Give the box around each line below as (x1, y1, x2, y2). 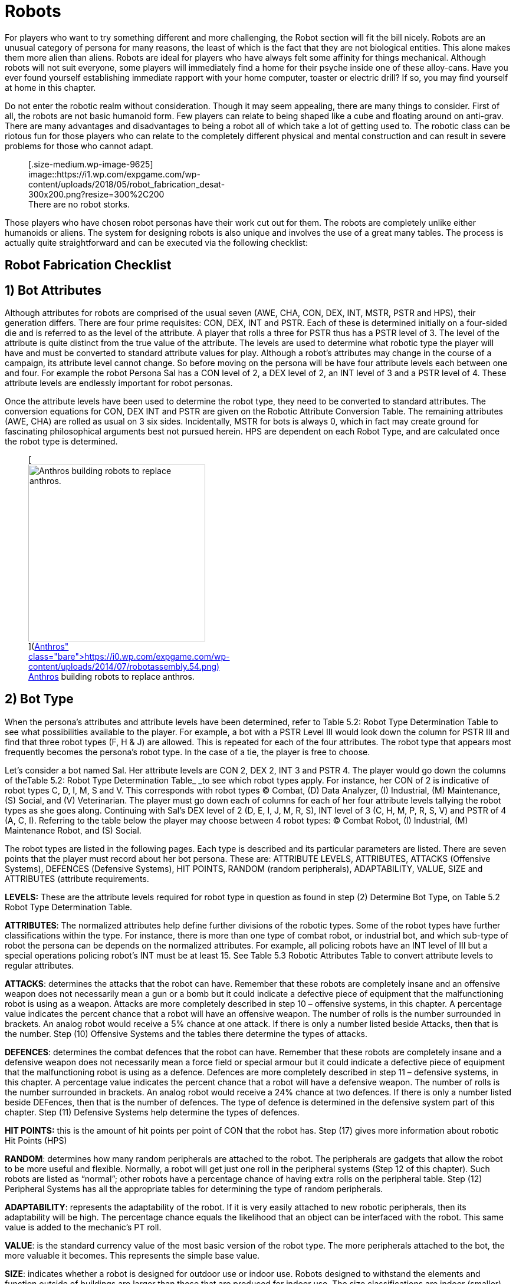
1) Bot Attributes (5, 282, 102, 298)
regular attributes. (5, 960, 74, 970)
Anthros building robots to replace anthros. (28, 671, 195, 682)
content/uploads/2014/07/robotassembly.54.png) (28, 661, 220, 672)
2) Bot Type (5, 692, 74, 707)
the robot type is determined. (5, 436, 118, 447)
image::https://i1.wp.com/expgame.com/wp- (28, 169, 201, 179)
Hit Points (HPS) (5, 1135, 67, 1145)
